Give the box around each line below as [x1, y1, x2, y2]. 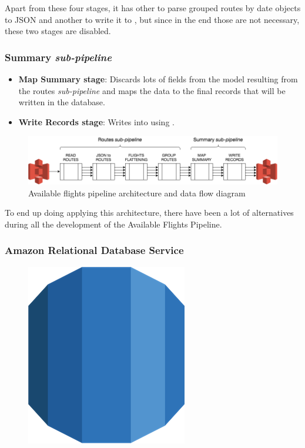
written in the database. [18, 96, 105, 108]
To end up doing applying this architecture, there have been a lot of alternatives [5, 206, 294, 219]
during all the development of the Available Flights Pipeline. [5, 218, 222, 230]
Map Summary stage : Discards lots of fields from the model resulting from [18, 73, 298, 85]
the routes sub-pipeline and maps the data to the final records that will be [18, 84, 286, 96]
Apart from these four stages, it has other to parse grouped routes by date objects [5, 2, 301, 14]
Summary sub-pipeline [5, 49, 112, 64]
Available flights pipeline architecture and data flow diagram [28, 186, 246, 199]
